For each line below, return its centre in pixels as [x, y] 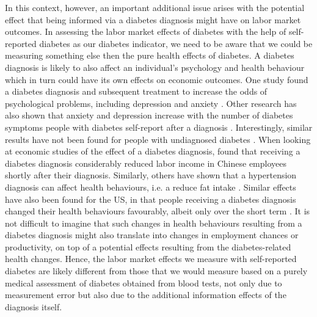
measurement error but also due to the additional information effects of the [146, 295]
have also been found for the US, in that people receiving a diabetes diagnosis [151, 199]
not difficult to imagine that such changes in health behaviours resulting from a [154, 223]
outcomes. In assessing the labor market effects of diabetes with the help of [146, 31]
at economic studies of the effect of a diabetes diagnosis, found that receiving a [153, 151]
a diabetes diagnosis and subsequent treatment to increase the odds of [136, 91]
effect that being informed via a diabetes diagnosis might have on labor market [153, 19]
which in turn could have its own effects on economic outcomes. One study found [157, 79]
